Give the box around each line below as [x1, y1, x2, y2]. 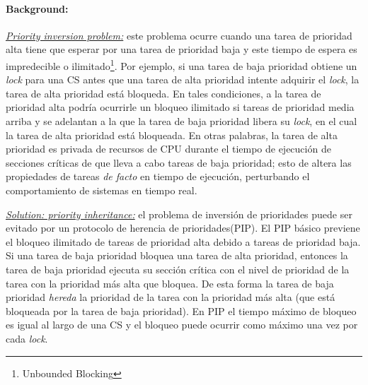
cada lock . [6, 331, 48, 345]
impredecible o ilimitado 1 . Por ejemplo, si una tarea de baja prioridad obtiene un [6, 56, 357, 73]
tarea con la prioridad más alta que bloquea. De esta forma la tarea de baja [6, 276, 334, 290]
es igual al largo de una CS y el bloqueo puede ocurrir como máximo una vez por [6, 317, 358, 332]
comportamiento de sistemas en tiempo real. [6, 182, 197, 197]
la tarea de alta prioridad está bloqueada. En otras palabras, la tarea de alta [6, 127, 338, 142]
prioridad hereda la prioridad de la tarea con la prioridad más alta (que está [6, 290, 335, 304]
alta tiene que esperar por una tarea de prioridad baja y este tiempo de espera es [6, 42, 357, 57]
